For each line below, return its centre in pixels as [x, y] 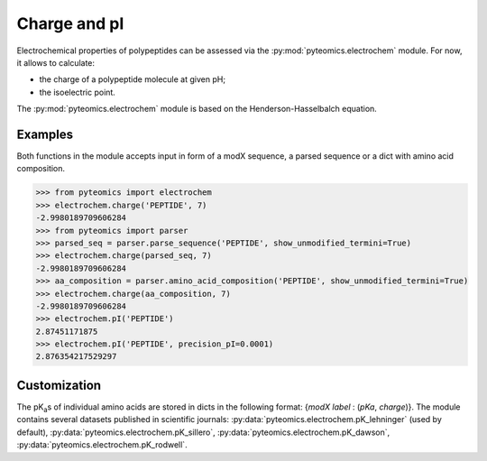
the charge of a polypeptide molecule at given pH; [132, 79]
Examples [45, 134]
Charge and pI [70, 23]
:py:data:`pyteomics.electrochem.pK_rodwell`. [102, 445]
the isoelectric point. [78, 92]
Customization [59, 385]
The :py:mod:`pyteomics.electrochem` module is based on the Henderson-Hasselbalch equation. [197, 109]
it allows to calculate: [55, 62]
